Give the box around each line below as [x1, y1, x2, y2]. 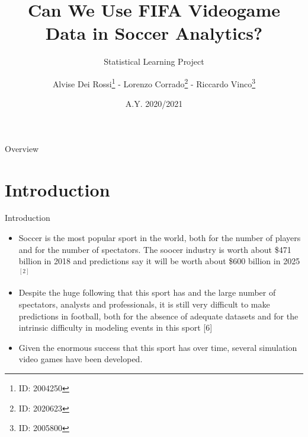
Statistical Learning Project [104, 55, 204, 68]
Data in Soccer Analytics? [45, 21, 263, 45]
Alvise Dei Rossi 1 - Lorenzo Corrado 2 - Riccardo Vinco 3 [52, 75, 256, 90]
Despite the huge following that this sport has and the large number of [18, 286, 276, 299]
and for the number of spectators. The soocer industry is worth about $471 [18, 243, 291, 255]
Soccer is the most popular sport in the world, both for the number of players [18, 232, 301, 244]
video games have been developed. [18, 353, 143, 365]
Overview [5, 142, 39, 154]
